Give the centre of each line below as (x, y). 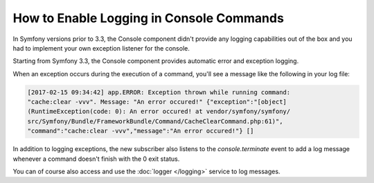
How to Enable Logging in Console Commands (148, 18)
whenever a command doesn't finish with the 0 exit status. (96, 159)
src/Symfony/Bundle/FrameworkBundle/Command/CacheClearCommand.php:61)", (155, 121)
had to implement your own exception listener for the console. (101, 48)
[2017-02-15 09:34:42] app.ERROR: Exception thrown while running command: (159, 92)
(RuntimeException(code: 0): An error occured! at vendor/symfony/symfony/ (159, 112)
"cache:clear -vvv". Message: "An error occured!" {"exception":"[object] (157, 102)
